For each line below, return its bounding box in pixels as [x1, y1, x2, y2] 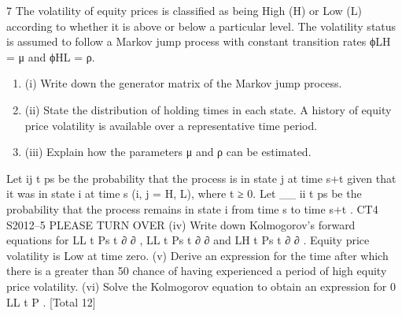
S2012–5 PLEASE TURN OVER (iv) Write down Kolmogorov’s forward [6, 216, 356, 232]
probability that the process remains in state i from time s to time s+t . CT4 [6, 200, 378, 217]
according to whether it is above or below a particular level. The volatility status [6, 17, 396, 34]
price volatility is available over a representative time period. [24, 117, 318, 133]
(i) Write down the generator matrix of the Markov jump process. [24, 75, 342, 91]
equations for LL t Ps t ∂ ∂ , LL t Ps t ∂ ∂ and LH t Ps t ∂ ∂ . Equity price [6, 232, 370, 248]
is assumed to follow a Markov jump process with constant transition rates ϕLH [6, 33, 391, 50]
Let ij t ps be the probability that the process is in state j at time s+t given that [6, 169, 396, 186]
